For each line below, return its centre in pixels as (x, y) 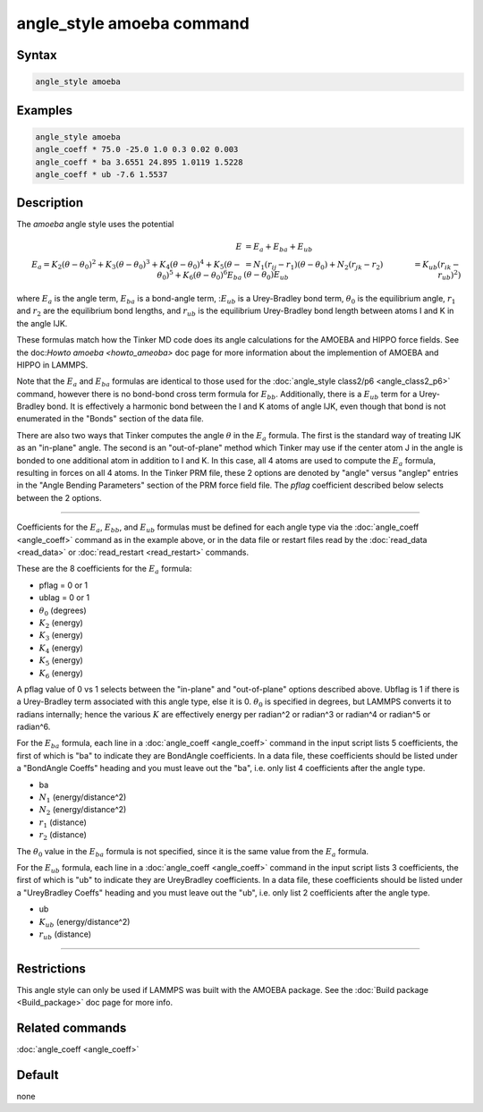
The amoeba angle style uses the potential (95, 225)
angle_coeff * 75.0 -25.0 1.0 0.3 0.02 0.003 (137, 149)
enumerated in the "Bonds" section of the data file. (110, 419)
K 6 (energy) (61, 674)
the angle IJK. (42, 323)
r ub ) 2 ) (449, 275)
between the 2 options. (59, 497)
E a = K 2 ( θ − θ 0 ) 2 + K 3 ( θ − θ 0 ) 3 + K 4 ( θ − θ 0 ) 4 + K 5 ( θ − (136, 265)
